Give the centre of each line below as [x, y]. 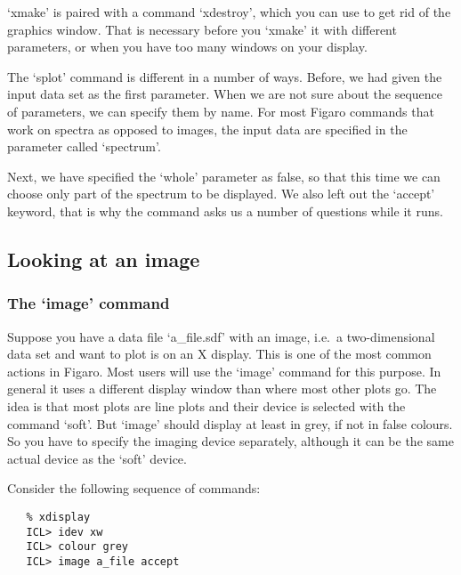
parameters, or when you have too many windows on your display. [187, 47]
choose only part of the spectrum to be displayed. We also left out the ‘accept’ [221, 194]
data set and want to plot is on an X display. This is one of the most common [219, 354]
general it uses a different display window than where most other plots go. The [222, 389]
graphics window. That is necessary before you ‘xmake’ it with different [202, 29]
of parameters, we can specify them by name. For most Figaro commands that [221, 111]
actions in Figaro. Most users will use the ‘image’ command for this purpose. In [224, 371]
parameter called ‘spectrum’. [84, 146]
